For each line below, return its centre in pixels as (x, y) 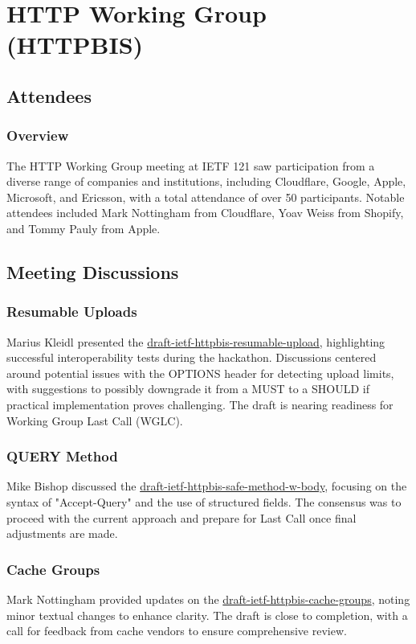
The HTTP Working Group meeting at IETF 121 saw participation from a (191, 165)
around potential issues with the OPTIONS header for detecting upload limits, (200, 373)
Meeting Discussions (93, 271)
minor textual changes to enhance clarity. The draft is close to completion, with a (207, 615)
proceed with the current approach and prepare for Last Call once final (181, 517)
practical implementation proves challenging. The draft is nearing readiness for (200, 404)
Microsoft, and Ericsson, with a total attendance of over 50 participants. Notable (206, 197)
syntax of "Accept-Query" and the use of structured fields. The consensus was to (204, 501)
